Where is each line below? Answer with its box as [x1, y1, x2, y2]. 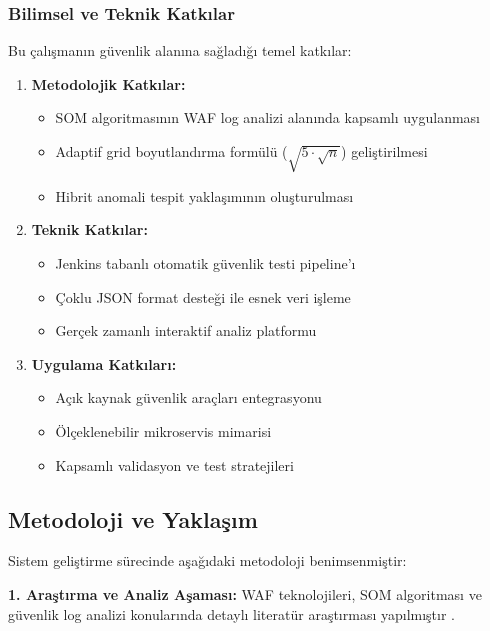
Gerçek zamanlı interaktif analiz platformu [55, 320, 317, 341]
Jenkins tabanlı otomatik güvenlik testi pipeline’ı [55, 252, 356, 273]
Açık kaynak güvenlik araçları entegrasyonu [55, 387, 322, 408]
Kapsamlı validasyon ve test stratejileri [55, 454, 294, 475]
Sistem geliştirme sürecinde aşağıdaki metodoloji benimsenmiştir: [8, 550, 407, 571]
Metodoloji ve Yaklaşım [8, 503, 258, 534]
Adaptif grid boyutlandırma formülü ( [55, 141, 288, 161]
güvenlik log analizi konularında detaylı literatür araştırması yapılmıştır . [8, 603, 455, 624]
